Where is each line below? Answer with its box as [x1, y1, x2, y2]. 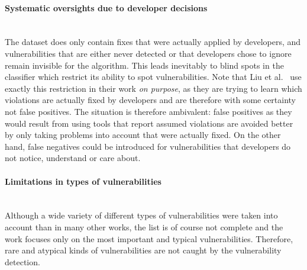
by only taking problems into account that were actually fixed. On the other [5, 128, 281, 141]
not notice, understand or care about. [5, 152, 141, 164]
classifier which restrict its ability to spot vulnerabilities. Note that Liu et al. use [5, 70, 302, 83]
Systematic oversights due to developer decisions [5, 1, 208, 14]
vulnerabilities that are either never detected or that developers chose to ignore [5, 47, 292, 59]
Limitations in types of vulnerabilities [5, 175, 161, 187]
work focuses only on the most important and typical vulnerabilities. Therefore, [5, 232, 293, 245]
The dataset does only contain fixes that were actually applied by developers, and [5, 36, 301, 48]
